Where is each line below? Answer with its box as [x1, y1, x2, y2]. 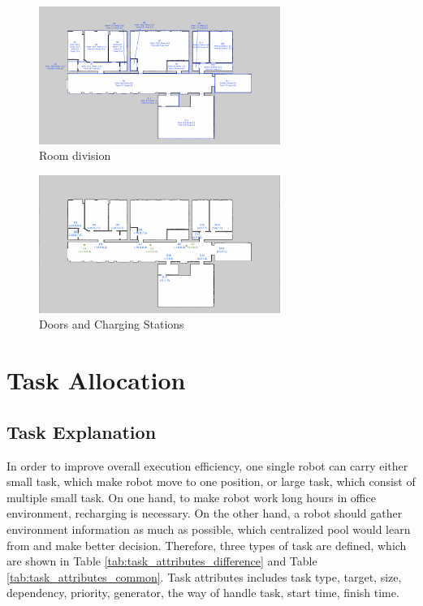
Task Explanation [6, 419, 157, 444]
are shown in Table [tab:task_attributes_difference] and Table [6, 552, 317, 569]
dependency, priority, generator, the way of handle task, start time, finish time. [6, 584, 399, 601]
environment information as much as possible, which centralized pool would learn [6, 521, 411, 538]
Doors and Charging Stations [39, 316, 184, 333]
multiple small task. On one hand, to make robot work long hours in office [6, 488, 376, 505]
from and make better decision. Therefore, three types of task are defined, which [6, 536, 407, 553]
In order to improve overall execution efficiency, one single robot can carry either [6, 457, 408, 474]
